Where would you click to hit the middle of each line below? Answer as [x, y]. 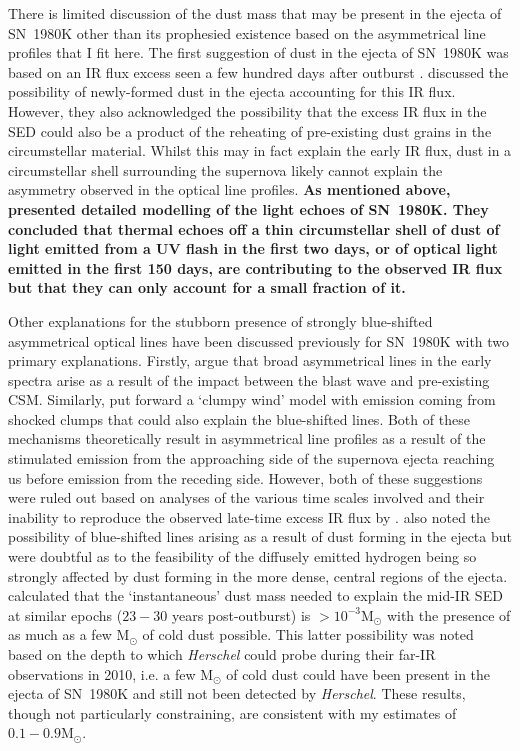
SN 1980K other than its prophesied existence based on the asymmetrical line [247, 32]
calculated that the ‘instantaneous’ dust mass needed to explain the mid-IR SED [255, 595]
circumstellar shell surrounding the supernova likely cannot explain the [225, 169]
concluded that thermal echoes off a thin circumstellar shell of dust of [254, 228]
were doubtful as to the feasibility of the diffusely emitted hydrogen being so [242, 556]
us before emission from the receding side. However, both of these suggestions [245, 477]
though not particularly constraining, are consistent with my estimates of [232, 712]
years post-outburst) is [241, 614]
